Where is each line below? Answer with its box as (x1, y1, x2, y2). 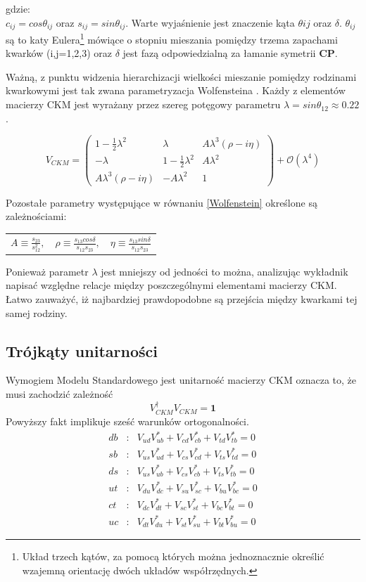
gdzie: (6, 1, 30, 15)
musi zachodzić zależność (6, 387, 113, 401)
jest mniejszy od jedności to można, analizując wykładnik (101, 264, 348, 278)
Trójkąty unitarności (6, 339, 158, 361)
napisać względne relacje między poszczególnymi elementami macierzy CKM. (6, 278, 337, 292)
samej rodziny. (6, 305, 68, 320)
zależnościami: (6, 209, 67, 224)
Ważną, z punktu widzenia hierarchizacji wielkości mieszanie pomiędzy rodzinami (6, 69, 357, 84)
